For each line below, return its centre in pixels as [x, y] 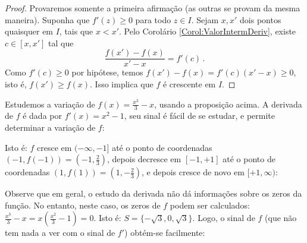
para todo [153, 19]
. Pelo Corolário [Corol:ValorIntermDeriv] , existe [208, 31]
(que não [281, 218]
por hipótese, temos [107, 72]
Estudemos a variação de [50, 104]
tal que [61, 42]
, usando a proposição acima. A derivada [228, 104]
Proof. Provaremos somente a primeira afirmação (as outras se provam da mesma [153, 8]
